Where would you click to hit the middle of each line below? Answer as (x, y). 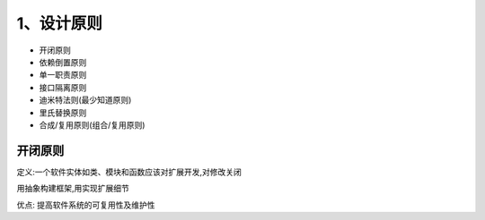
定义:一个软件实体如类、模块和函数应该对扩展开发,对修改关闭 (129, 172)
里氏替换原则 (63, 113)
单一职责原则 (63, 75)
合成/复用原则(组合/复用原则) (92, 124)
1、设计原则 (60, 23)
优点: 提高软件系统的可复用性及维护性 (86, 205)
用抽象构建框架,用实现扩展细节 (73, 189)
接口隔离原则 (63, 87)
